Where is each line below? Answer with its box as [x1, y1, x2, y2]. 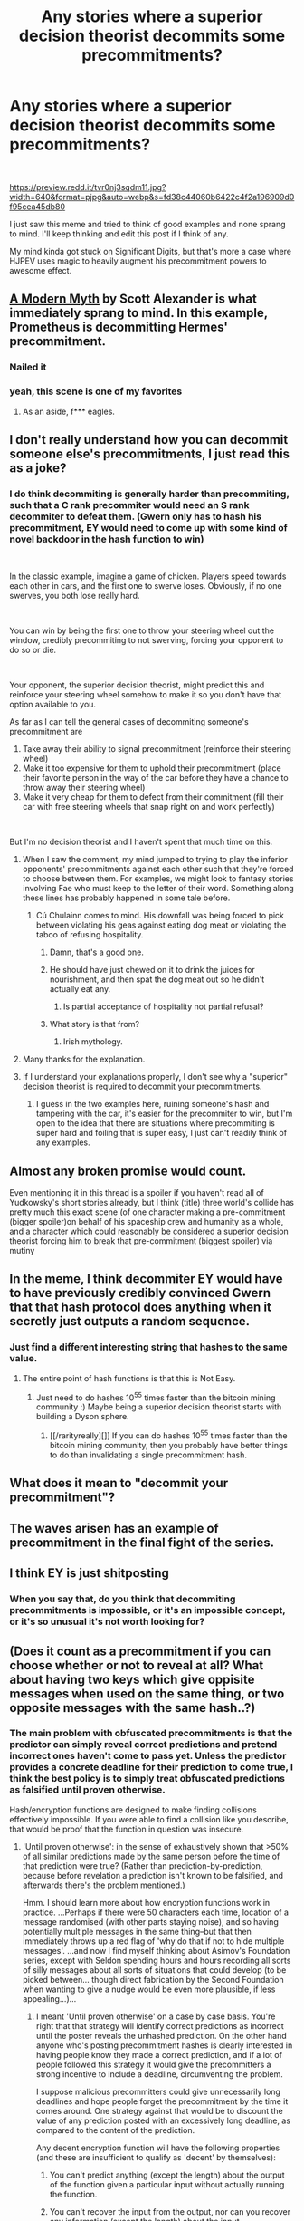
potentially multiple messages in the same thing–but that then [22, 1926, 252, 1937]
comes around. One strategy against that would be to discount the [35, 2105, 283, 2116]
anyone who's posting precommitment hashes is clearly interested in [35, 2040, 293, 2051]
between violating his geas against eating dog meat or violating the [35, 919, 287, 930]
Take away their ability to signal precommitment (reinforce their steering [22, 744, 291, 755]
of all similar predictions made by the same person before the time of [22, 1851, 280, 1861]
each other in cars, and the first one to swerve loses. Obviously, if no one [9, 581, 282, 591]
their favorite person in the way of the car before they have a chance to [22, 773, 289, 784]
